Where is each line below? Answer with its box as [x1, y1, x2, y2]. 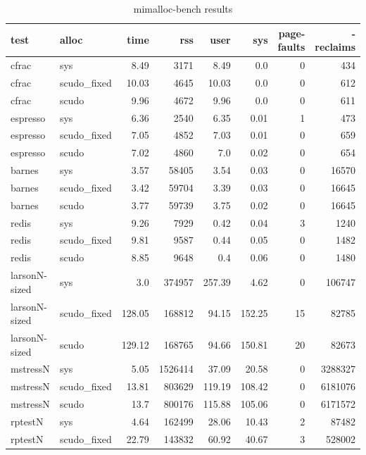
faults [277, 39, 305, 54]
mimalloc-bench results [133, 1, 233, 15]
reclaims [315, 39, 356, 54]
